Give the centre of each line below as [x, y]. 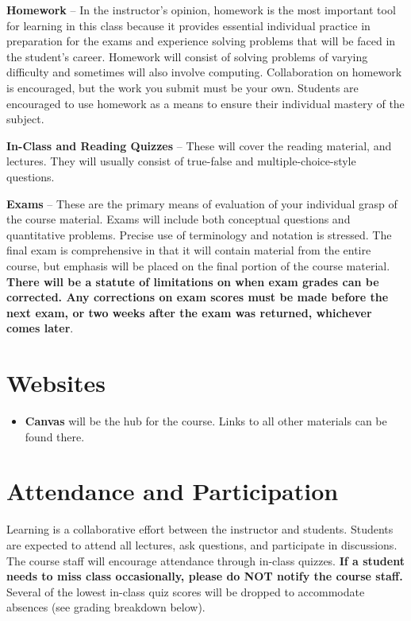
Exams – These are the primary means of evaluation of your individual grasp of [202, 203]
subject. [25, 119]
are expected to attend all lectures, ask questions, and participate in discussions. [202, 544]
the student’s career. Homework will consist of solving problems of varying [187, 56]
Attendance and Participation [173, 491]
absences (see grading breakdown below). [106, 607]
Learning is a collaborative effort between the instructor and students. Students [200, 529]
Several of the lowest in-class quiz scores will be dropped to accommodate [186, 591]
